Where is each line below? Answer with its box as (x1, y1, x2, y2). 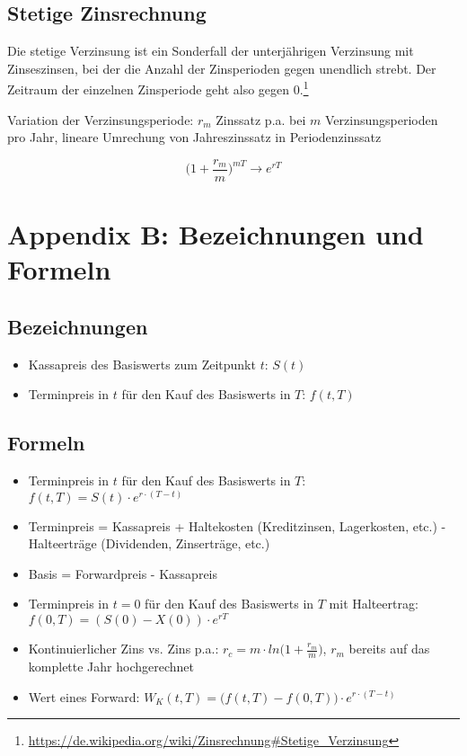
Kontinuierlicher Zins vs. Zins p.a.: (28, 639, 219, 658)
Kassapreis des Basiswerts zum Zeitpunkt (28, 354, 256, 373)
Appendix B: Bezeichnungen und (7, 216, 424, 253)
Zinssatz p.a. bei (216, 110, 306, 129)
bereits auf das (348, 639, 430, 658)
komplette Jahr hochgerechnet (28, 656, 195, 675)
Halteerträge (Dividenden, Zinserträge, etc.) (28, 534, 270, 553)
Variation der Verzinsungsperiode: (7, 110, 194, 129)
